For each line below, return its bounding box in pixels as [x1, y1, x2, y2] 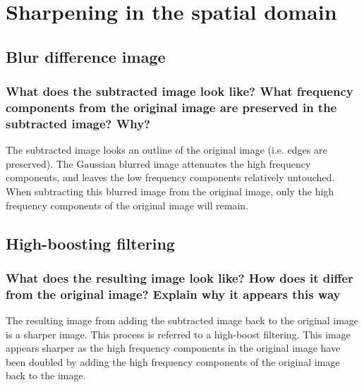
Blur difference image [6, 45, 166, 67]
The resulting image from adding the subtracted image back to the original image [6, 313, 359, 328]
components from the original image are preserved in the [6, 99, 337, 116]
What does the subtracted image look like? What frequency [6, 82, 353, 100]
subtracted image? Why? [6, 114, 150, 132]
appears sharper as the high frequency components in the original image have [6, 340, 341, 355]
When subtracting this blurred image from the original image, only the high [6, 184, 334, 198]
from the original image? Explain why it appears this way [6, 285, 341, 302]
